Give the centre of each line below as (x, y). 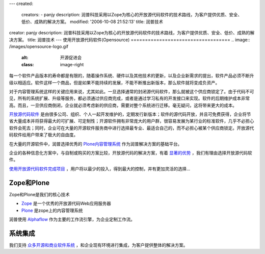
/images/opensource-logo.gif (39, 46)
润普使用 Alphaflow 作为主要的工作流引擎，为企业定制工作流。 (72, 219)
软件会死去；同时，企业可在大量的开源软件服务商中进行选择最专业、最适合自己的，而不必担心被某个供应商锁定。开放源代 (132, 128)
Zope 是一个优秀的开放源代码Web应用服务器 (66, 203)
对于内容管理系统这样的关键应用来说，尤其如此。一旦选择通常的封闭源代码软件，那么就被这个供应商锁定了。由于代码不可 (132, 91)
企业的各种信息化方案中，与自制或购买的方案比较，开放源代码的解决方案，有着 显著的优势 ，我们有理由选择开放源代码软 (131, 153)
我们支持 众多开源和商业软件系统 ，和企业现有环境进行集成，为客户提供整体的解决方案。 (98, 245)
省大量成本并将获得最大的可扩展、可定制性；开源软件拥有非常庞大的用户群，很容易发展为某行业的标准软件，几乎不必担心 (132, 121)
